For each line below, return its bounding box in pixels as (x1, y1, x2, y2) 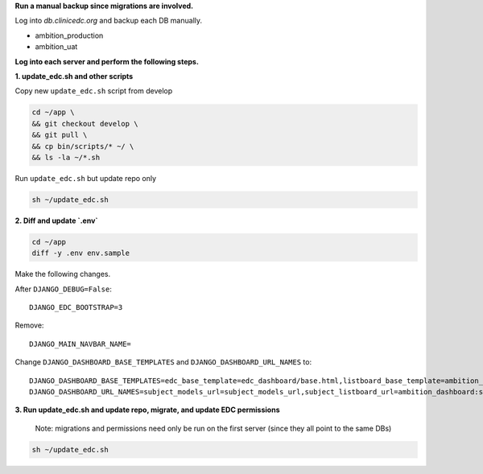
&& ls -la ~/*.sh (31, 153, 101, 162)
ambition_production (35, 31, 104, 40)
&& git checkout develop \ (31, 119, 138, 128)
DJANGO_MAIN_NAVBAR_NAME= (29, 339, 132, 348)
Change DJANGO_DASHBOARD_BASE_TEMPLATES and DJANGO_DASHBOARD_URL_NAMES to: (14, 357, 312, 367)
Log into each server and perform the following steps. (14, 56, 199, 66)
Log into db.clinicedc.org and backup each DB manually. (14, 16, 203, 26)
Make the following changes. (14, 270, 111, 279)
